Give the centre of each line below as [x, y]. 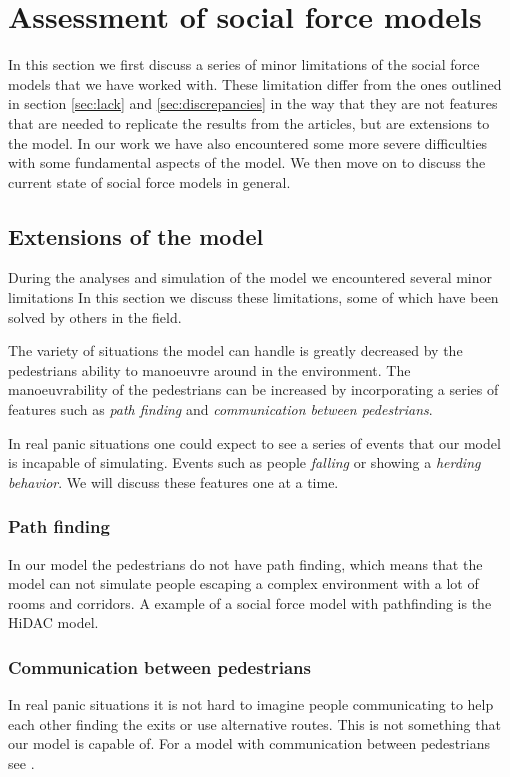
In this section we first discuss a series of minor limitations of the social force [244, 64]
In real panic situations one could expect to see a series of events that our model [254, 442]
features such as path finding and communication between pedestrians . [220, 409]
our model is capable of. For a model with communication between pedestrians [249, 743]
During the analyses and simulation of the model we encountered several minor [250, 277]
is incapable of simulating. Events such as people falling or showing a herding [244, 462]
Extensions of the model [136, 235]
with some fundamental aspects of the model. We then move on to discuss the [247, 162]
